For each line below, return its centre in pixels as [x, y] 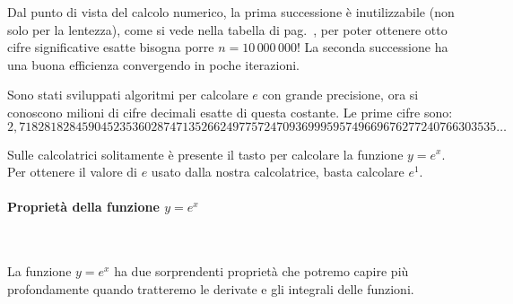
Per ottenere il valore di [72, 172]
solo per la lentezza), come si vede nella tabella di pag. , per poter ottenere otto [227, 29]
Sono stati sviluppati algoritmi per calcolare [128, 95]
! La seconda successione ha [372, 47]
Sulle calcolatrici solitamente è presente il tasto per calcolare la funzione [205, 154]
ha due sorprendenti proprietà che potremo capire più [261, 271]
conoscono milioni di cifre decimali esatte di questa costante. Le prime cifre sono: [230, 112]
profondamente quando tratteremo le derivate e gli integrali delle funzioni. [211, 288]
